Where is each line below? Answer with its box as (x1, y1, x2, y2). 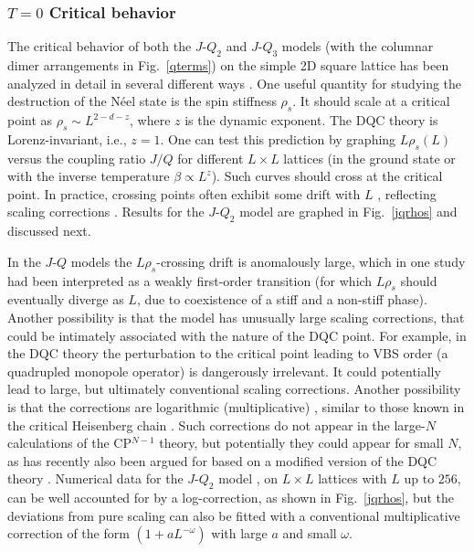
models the (70, 251, 132, 271)
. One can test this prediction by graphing (160, 129, 396, 148)
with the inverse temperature (7, 166, 170, 186)
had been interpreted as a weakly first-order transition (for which (7, 271, 373, 290)
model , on (218, 469, 279, 488)
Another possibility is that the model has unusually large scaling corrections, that (7, 307, 465, 326)
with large (211, 524, 268, 543)
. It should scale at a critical (292, 91, 450, 111)
